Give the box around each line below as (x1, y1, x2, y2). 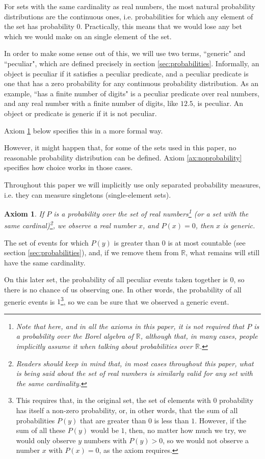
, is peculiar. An (193, 98, 243, 109)
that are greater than (80, 415, 146, 425)
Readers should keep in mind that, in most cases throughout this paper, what (16, 358, 254, 368)
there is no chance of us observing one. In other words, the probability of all (4, 284, 242, 294)
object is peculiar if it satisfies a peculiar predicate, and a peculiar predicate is (4, 68, 249, 78)
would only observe (16, 435, 76, 445)
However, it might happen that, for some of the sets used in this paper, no (4, 142, 236, 153)
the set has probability (4, 21, 74, 32)
